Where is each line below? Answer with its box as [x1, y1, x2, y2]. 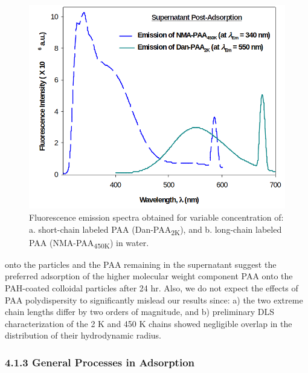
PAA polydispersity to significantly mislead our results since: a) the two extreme [5, 293, 303, 306]
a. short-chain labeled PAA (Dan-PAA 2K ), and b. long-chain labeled [29, 222, 282, 237]
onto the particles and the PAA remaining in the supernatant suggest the [5, 258, 277, 270]
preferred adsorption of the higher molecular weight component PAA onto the [5, 270, 293, 282]
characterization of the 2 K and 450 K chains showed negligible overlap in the [5, 317, 292, 329]
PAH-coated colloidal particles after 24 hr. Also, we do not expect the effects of [5, 282, 298, 294]
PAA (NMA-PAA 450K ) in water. [29, 236, 149, 250]
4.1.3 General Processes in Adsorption [5, 354, 195, 369]
